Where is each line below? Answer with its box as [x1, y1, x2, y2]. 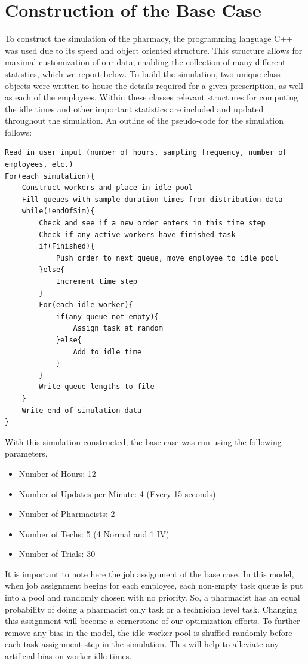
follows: [5, 126, 32, 138]
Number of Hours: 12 [19, 467, 96, 479]
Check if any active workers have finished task [39, 230, 236, 239]
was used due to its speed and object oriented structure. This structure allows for [5, 44, 303, 56]
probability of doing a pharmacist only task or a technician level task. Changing [5, 602, 297, 615]
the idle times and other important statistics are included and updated [5, 102, 264, 115]
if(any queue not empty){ [56, 312, 159, 321]
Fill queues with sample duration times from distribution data [21, 195, 283, 204]
